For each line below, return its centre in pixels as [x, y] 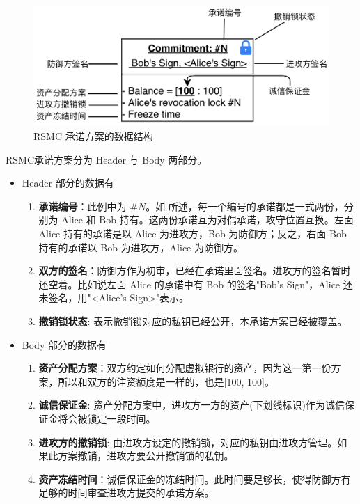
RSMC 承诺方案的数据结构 [93, 136]
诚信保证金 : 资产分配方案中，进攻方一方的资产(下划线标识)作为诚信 [192, 405]
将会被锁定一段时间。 [107, 418]
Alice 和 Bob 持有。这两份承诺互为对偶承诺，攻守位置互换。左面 [208, 220]
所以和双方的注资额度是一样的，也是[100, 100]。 [166, 381]
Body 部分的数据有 [64, 344]
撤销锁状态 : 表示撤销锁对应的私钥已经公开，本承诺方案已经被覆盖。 [193, 321]
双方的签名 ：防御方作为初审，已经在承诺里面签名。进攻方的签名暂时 [195, 270]
